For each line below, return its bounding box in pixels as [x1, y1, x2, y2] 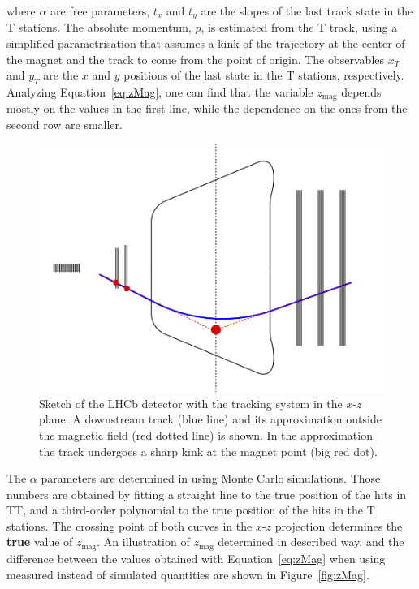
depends [341, 84, 382, 101]
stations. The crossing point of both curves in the [6, 517, 253, 534]
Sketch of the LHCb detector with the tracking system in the [39, 394, 343, 411]
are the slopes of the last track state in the [201, 2, 413, 19]
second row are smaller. [6, 116, 123, 133]
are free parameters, [50, 2, 150, 19]
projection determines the [274, 517, 403, 534]
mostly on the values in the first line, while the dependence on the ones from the [6, 100, 408, 117]
